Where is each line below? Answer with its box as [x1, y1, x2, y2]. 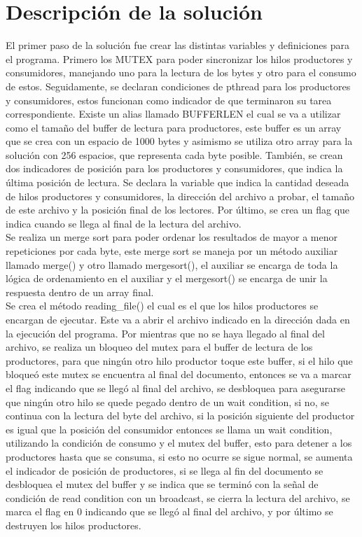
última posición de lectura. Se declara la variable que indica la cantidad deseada [6, 175, 349, 190]
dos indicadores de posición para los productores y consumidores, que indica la [6, 161, 343, 176]
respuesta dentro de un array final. [6, 284, 154, 299]
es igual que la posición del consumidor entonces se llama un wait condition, [6, 421, 333, 436]
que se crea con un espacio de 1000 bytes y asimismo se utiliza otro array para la [6, 134, 353, 148]
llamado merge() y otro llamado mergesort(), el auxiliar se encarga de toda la [6, 257, 338, 272]
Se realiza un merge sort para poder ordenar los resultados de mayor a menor [6, 230, 337, 244]
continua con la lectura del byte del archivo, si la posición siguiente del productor [6, 408, 355, 423]
